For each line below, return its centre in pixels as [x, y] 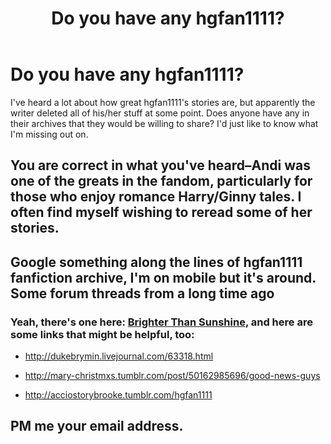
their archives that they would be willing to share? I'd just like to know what [164, 123]
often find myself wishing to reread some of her [161, 212]
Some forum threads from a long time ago [142, 293]
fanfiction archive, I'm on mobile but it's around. [163, 277]
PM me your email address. [97, 426]
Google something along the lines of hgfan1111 [156, 262]
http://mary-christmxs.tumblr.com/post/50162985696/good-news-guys [172, 376]
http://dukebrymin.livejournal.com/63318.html [119, 356]
